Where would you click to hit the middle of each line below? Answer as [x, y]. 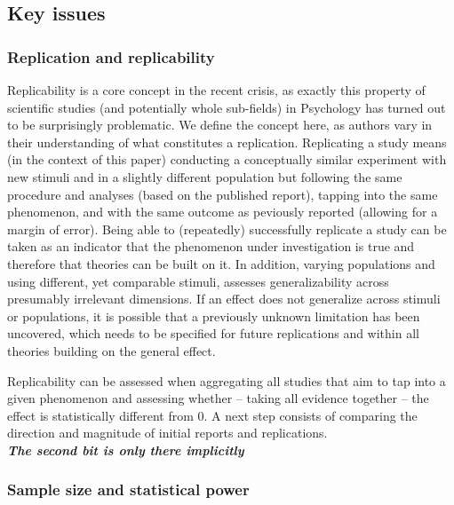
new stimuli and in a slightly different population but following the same [205, 176]
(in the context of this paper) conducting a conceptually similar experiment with [227, 159]
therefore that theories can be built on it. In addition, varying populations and [221, 263]
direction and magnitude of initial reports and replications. [167, 433]
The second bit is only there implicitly [126, 450]
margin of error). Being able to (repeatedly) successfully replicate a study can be [227, 229]
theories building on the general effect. [112, 350]
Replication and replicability [111, 56]
